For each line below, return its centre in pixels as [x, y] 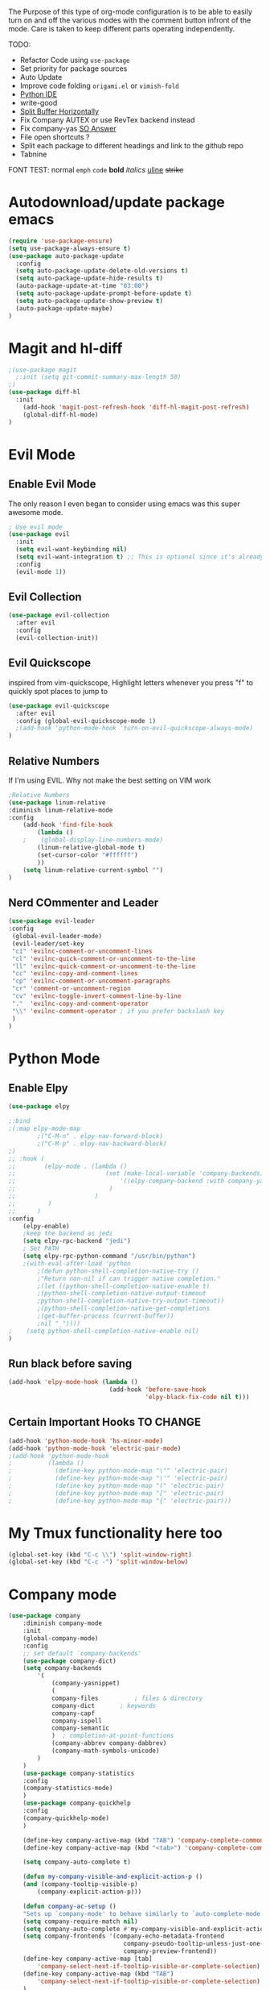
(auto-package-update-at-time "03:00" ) [82, 286]
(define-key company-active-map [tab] [88, 1959]
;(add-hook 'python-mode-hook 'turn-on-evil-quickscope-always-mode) [134, 729]
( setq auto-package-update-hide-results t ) [89, 278]
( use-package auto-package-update [66, 256]
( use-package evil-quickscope [59, 706]
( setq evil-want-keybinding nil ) [72, 550]
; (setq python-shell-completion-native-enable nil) [104, 1331]
